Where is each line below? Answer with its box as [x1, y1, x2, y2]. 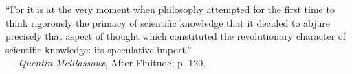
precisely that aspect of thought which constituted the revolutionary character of [5, 29, 346, 43]
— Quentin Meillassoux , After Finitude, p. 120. [5, 56, 206, 70]
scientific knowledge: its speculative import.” [5, 42, 192, 56]
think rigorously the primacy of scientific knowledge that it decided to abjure [5, 15, 331, 29]
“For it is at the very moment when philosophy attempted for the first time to [5, 2, 335, 16]
